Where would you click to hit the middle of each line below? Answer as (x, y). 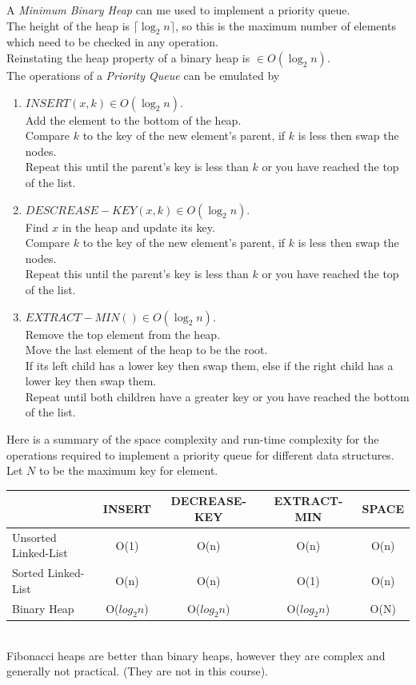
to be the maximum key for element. (128, 470)
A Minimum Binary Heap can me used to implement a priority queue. (178, 10)
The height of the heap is (68, 25)
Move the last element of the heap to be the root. (146, 350)
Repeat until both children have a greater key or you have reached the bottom (217, 396)
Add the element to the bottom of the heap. (133, 119)
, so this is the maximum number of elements (285, 25)
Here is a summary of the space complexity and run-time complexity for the (193, 439)
